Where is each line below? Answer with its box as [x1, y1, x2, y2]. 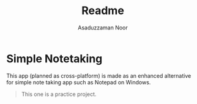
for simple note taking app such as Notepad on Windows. [6, 78, 151, 86]
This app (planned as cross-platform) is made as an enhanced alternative [6, 72, 191, 80]
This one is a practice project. [21, 90, 97, 98]
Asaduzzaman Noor [77, 24, 128, 31]
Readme [81, 4, 124, 18]
